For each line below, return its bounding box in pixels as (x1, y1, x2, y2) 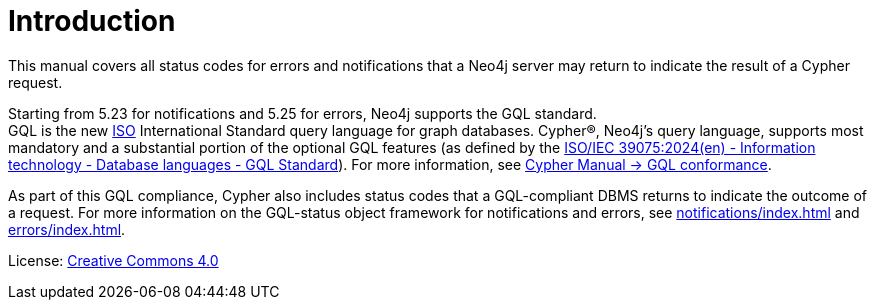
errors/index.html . (8, 220, 126, 238)
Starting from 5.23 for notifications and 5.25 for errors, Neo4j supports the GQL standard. (8, 104, 597, 122)
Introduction (8, 4, 176, 38)
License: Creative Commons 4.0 (8, 251, 219, 269)
